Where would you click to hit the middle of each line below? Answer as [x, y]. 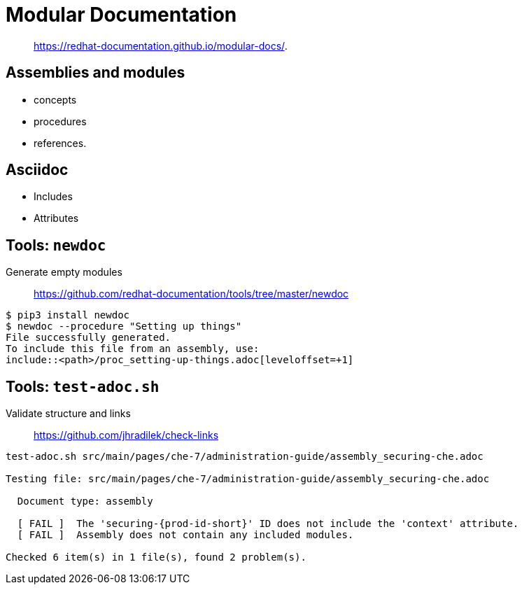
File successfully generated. [89, 338]
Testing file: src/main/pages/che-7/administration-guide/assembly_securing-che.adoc [248, 479]
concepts [55, 99]
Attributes [56, 218]
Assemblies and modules [96, 73]
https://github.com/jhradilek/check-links [126, 435]
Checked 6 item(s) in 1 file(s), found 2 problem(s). [156, 557]
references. [60, 143]
